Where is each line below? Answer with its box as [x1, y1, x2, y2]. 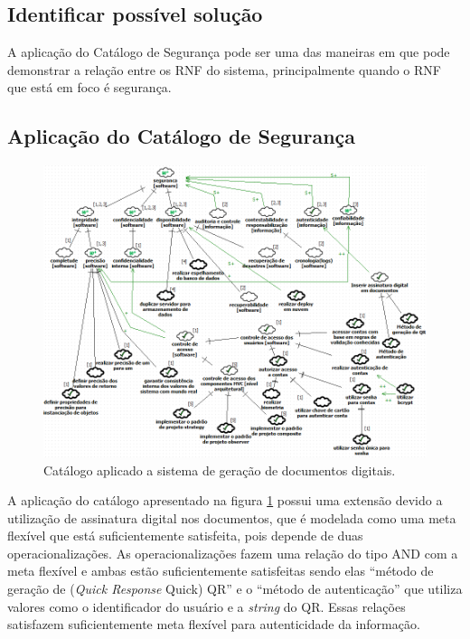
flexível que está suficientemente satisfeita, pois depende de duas [7, 526, 363, 545]
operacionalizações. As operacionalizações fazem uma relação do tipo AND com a [7, 543, 458, 562]
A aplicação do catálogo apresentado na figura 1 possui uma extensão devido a [7, 491, 443, 510]
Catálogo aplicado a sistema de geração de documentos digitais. [43, 460, 396, 479]
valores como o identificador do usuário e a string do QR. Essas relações [7, 597, 406, 616]
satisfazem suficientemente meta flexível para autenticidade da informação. [7, 615, 420, 634]
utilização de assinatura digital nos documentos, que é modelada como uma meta [7, 508, 456, 527]
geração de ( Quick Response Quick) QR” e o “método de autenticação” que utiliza [7, 579, 463, 598]
